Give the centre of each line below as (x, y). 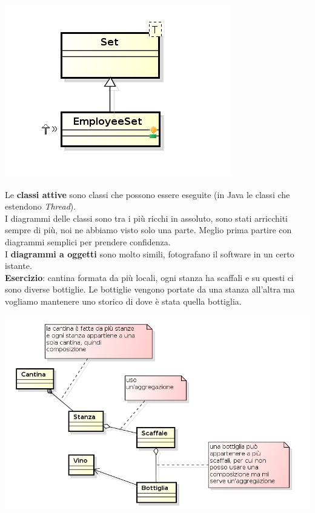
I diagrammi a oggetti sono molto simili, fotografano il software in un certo (150, 253)
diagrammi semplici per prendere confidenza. (88, 241)
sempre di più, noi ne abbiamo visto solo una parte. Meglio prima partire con (148, 230)
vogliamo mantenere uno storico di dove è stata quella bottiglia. (123, 301)
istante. (18, 266)
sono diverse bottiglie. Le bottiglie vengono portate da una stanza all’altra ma (150, 289)
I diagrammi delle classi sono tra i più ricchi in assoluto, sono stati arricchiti (146, 218)
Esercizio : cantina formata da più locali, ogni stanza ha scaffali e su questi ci (149, 277)
